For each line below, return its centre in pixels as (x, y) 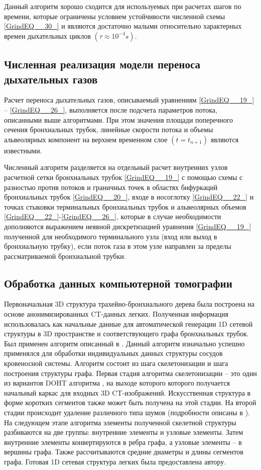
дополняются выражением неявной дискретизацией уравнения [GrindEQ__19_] (128, 226)
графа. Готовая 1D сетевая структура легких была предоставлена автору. (115, 461)
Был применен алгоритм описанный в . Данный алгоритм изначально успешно (124, 343)
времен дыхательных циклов (47, 35)
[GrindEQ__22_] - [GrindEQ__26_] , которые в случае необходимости (113, 216)
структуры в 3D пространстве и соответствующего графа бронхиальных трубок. (126, 334)
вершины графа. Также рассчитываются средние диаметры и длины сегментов (124, 452)
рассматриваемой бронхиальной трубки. (65, 256)
